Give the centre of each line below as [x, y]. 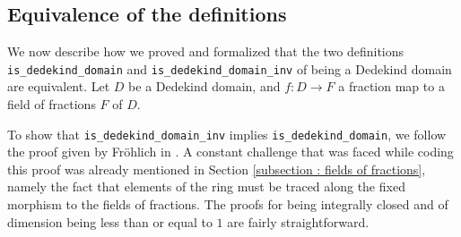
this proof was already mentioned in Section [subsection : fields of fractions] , [217, 169]
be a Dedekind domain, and [204, 86]
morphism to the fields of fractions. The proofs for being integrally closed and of [228, 204]
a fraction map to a [391, 86]
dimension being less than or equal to [110, 221]
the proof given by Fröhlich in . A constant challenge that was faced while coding [230, 152]
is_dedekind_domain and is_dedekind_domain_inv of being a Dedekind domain [230, 68]
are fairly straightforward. [298, 221]
